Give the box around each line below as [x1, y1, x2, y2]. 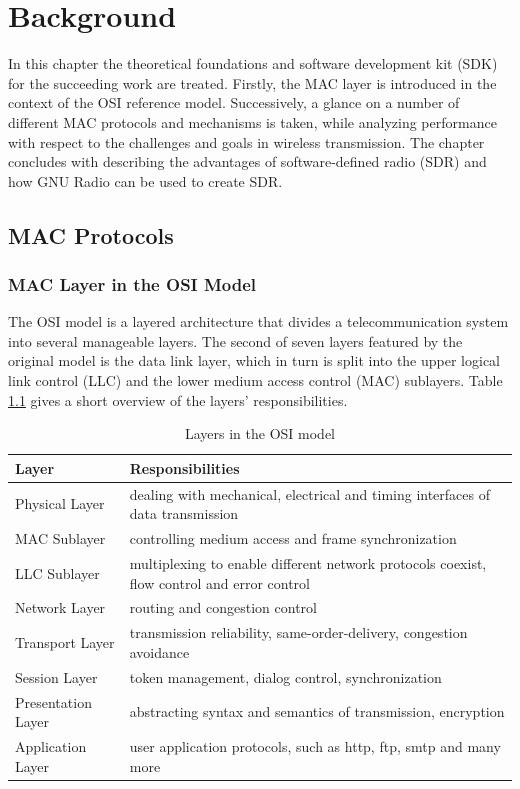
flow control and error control [129, 572, 310, 593]
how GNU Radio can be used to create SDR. [8, 170, 283, 191]
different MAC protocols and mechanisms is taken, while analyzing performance [8, 111, 497, 132]
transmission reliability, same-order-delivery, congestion [129, 622, 468, 643]
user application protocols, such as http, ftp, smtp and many [129, 735, 501, 756]
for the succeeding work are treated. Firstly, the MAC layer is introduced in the [8, 72, 497, 93]
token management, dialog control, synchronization [129, 666, 442, 687]
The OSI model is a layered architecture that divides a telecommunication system [8, 311, 509, 332]
